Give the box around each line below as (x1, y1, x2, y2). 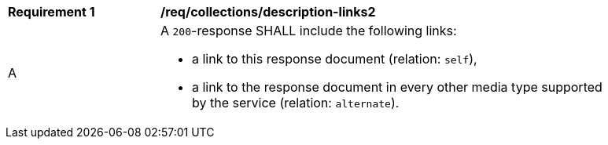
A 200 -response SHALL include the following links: (160, 23, 457, 38)
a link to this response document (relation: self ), (192, 51, 477, 67)
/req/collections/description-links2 (160, 4, 376, 20)
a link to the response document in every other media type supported (192, 79, 602, 95)
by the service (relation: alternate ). (192, 95, 400, 111)
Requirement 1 (8, 4, 95, 20)
